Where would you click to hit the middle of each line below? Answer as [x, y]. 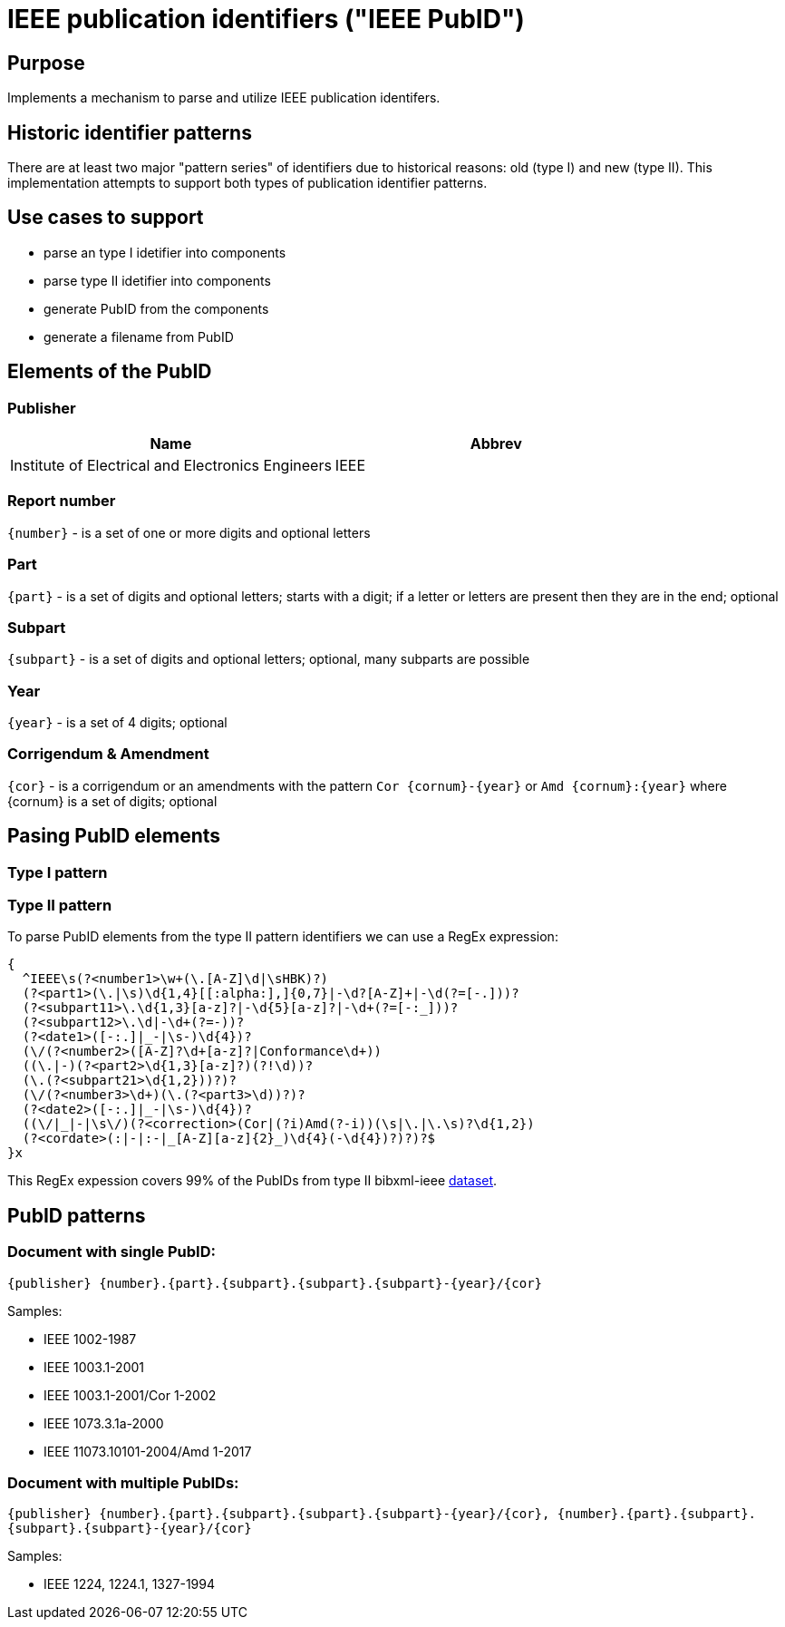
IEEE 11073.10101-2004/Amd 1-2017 [148, 1451]
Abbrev [496, 444]
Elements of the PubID [110, 372]
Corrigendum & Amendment [108, 754]
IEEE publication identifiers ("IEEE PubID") [266, 19]
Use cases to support [106, 218]
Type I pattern [58, 872]
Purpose [46, 63]
